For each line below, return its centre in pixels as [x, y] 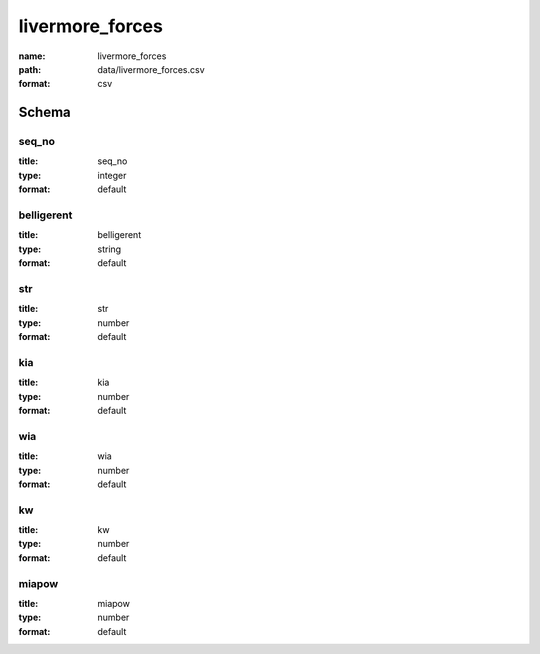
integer [112, 175]
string [109, 249]
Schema [45, 112]
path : [30, 69]
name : [32, 56]
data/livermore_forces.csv [151, 69]
